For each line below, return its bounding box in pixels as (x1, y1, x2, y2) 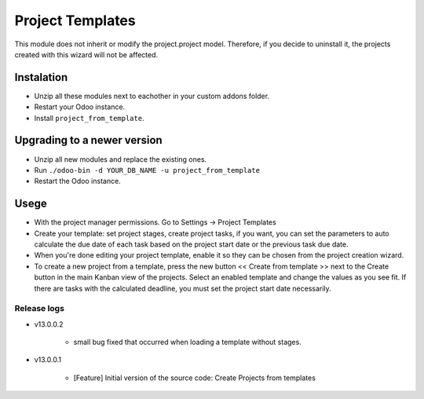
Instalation (14, 71, 68, 84)
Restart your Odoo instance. (34, 102, 126, 112)
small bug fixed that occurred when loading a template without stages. (73, 338, 302, 347)
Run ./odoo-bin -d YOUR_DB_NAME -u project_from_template (34, 165, 261, 174)
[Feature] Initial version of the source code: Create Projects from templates (73, 373, 316, 383)
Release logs (14, 303, 64, 314)
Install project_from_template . (34, 113, 144, 123)
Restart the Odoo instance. (34, 177, 121, 186)
